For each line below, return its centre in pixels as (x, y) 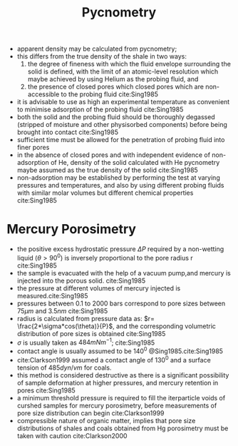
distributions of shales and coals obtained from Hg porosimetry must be (123, 428)
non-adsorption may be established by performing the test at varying (118, 178)
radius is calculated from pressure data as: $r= (86, 318)
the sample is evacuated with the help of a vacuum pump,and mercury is (124, 273)
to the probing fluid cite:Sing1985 (109, 94)
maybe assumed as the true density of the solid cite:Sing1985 (108, 170)
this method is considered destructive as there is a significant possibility (123, 375)
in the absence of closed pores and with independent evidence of (114, 155)
